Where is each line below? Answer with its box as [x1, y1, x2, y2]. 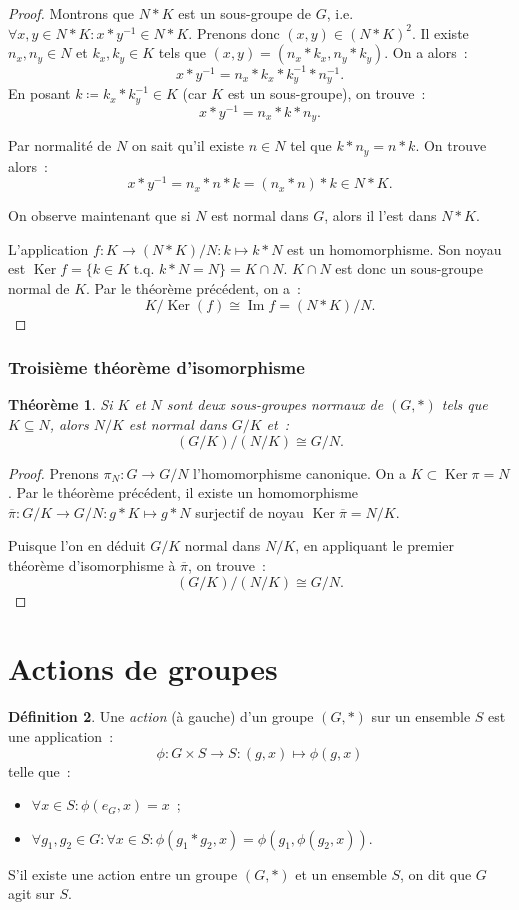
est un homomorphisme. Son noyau [287, 238, 502, 259]
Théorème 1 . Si [8, 394, 113, 415]
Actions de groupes [8, 648, 278, 689]
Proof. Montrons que [8, 3, 135, 23]
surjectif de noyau [195, 501, 304, 522]
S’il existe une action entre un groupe [8, 863, 238, 884]
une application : [8, 725, 114, 746]
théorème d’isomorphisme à [8, 555, 176, 575]
